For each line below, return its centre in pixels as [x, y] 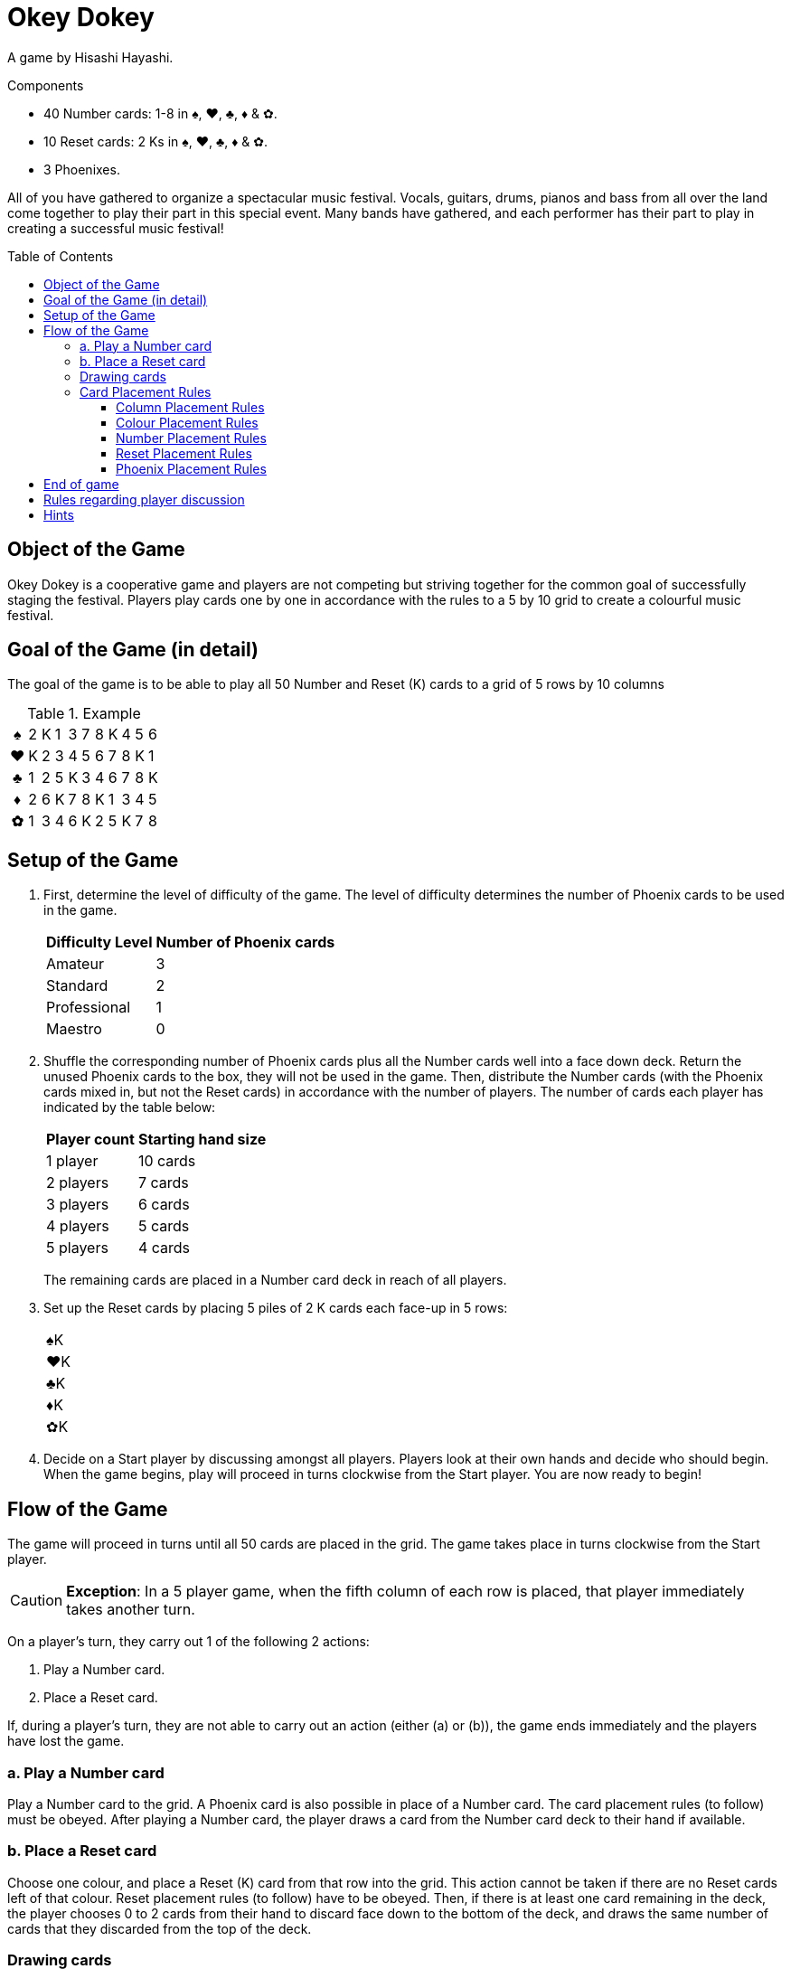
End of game [81, 484]
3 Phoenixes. [82, 169]
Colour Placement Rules [187, 422]
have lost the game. [66, 1741]
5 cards [164, 1226]
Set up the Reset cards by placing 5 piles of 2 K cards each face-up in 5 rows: [276, 1308]
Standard [77, 986]
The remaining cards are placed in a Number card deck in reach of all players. [275, 1280]
